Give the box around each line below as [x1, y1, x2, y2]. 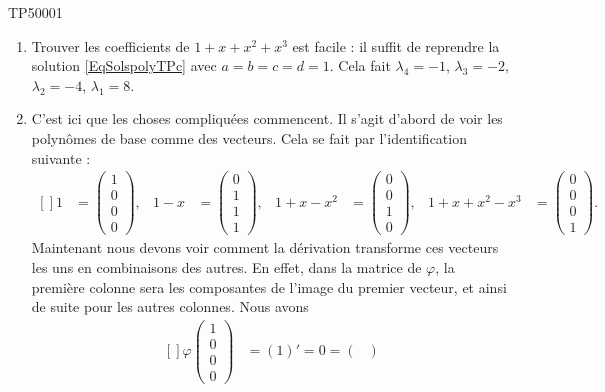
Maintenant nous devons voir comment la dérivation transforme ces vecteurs [31, 237, 499, 258]
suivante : [31, 147, 91, 168]
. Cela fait [329, 55, 391, 76]
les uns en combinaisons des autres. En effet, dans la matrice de [31, 256, 422, 277]
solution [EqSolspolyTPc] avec [31, 55, 217, 76]
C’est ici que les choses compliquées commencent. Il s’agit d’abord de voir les [31, 108, 503, 129]
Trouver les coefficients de [31, 35, 190, 56]
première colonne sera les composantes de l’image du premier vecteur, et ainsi [31, 276, 507, 297]
